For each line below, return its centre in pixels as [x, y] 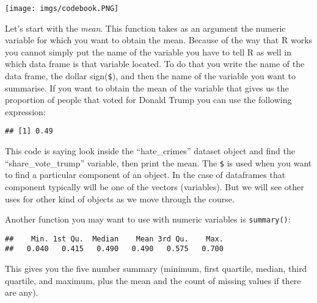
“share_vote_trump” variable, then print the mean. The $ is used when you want [158, 162]
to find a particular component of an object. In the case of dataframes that [145, 175]
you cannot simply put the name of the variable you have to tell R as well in [148, 52]
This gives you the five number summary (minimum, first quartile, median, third [156, 269]
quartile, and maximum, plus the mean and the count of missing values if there [153, 280]
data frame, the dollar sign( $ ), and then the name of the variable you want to [150, 76]
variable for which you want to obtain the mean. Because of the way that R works [159, 40]
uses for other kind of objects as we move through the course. [120, 198]
